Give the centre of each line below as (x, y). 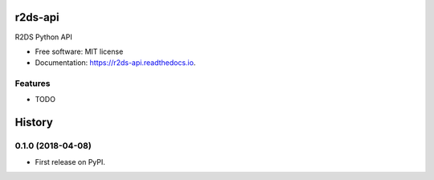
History (34, 123)
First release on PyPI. (70, 162)
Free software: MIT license (79, 51)
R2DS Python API (43, 37)
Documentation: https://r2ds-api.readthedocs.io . (115, 63)
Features (33, 84)
